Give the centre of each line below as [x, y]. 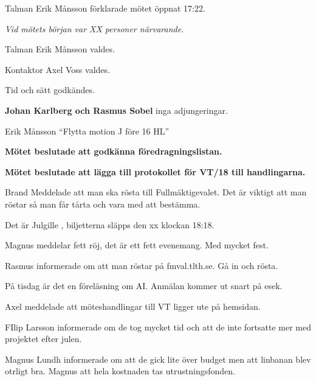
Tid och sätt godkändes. [50, 90]
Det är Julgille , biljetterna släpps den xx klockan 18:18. [110, 224]
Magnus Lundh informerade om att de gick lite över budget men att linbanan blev [158, 359]
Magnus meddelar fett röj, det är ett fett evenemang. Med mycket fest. [137, 245]
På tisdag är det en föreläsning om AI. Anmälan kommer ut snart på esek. [144, 286]
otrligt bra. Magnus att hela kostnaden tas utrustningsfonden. [120, 371]
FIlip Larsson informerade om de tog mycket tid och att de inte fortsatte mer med [158, 327]
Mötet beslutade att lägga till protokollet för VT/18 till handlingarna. [155, 171]
